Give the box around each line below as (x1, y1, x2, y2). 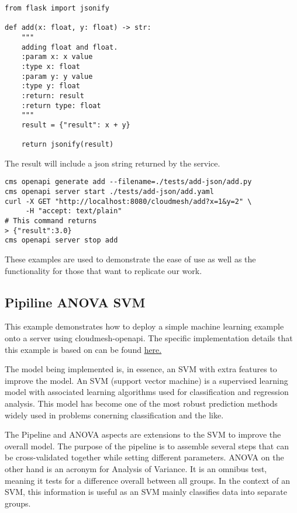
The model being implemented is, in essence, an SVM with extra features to (5, 363, 277, 375)
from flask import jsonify (5, 4, 109, 12)
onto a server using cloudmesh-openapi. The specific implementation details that (5, 332, 293, 344)
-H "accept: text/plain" (25, 207, 122, 216)
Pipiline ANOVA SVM (5, 293, 146, 311)
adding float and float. (21, 43, 118, 51)
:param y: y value (21, 72, 93, 81)
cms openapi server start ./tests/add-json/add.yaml (5, 188, 214, 196)
